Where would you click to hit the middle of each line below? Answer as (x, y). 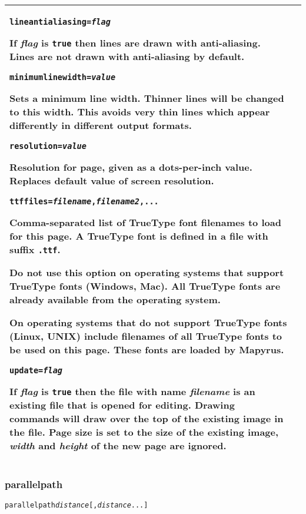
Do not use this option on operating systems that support (147, 272)
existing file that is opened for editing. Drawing (122, 405)
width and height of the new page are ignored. (118, 445)
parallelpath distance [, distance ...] (76, 505)
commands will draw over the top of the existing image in (147, 418)
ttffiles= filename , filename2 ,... (84, 201)
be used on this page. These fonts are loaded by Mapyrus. (147, 349)
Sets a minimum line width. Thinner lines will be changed (147, 98)
